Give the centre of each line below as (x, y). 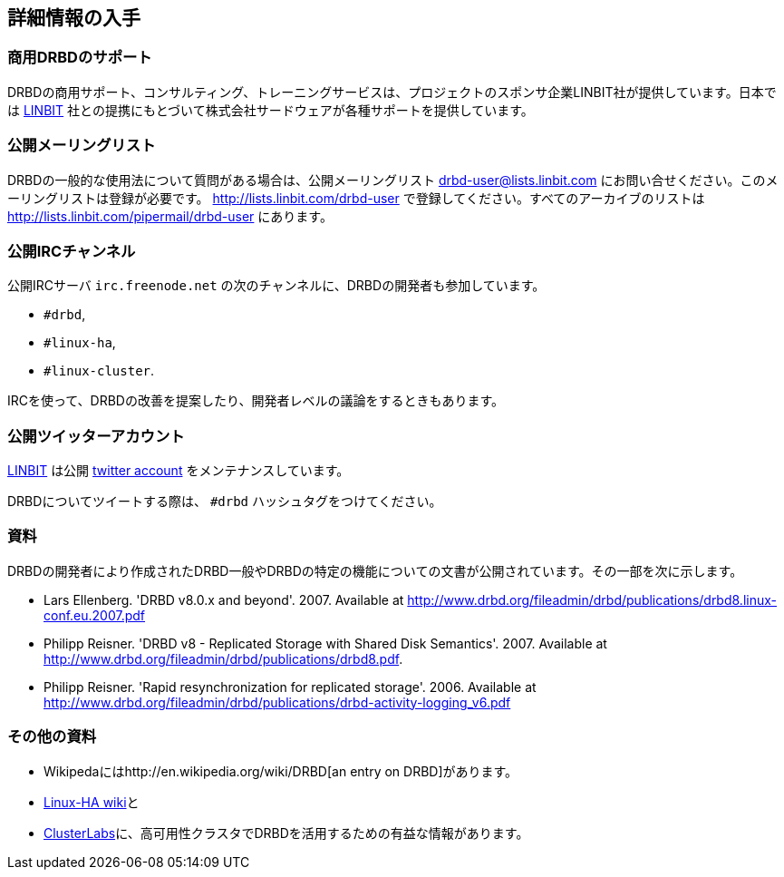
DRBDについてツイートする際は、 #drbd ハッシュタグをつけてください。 (225, 502)
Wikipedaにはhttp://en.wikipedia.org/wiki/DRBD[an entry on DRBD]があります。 (281, 771)
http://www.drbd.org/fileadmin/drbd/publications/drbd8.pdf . (223, 658)
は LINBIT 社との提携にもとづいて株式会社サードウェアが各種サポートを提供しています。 (271, 110)
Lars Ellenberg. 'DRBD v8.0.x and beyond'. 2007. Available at (224, 599)
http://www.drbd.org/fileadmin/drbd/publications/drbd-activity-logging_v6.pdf (277, 702)
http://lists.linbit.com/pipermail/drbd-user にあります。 (170, 216)
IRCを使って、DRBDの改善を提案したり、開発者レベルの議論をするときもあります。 (256, 401)
